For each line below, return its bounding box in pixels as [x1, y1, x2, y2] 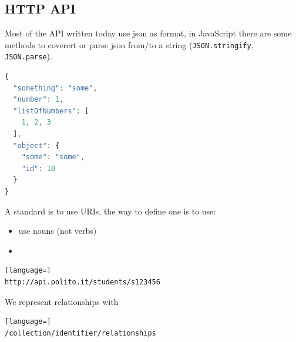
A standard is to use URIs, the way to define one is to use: [5, 204, 216, 217]
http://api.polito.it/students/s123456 [5, 278, 160, 287]
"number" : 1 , [13, 95, 64, 104]
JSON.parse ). [5, 50, 52, 62]
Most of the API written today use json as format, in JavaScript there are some [5, 27, 292, 39]
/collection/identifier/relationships [5, 328, 156, 337]
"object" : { [13, 141, 60, 150]
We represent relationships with [5, 295, 119, 307]
